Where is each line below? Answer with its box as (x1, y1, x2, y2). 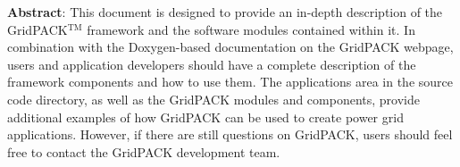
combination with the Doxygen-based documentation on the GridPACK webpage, (7, 38, 454, 56)
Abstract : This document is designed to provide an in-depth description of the (7, 3, 443, 21)
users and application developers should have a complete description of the (7, 54, 416, 73)
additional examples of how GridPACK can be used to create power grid (7, 107, 404, 126)
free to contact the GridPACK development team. (7, 142, 280, 161)
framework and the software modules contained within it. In (87, 20, 415, 38)
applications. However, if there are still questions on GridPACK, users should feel (7, 125, 453, 144)
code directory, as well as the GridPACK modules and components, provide (7, 89, 420, 108)
